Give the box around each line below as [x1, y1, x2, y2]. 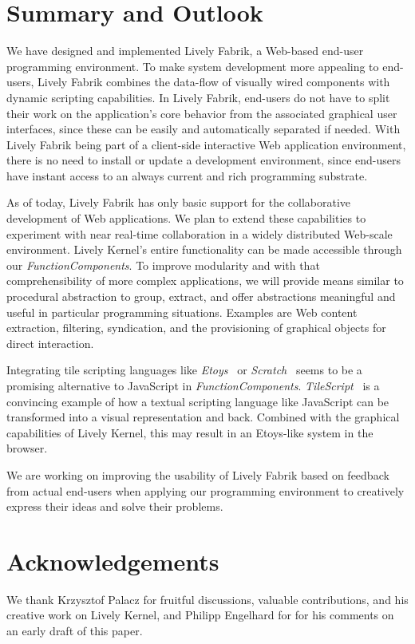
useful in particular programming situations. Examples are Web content [6, 303, 358, 320]
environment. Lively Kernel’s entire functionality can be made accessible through [6, 241, 402, 258]
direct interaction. [6, 334, 94, 351]
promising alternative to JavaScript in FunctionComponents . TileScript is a [6, 377, 380, 393]
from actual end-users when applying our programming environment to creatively [6, 482, 405, 499]
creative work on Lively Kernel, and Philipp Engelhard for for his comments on [6, 606, 394, 623]
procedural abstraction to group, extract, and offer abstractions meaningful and [6, 288, 396, 305]
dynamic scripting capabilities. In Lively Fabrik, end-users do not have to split [6, 89, 390, 105]
